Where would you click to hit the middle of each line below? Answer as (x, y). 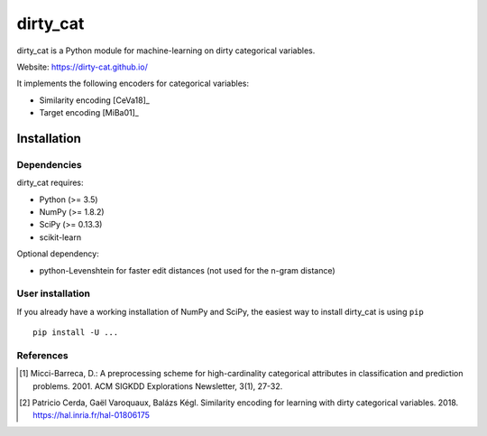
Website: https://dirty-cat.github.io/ (82, 67)
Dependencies (50, 164)
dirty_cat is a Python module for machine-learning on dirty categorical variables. (166, 51)
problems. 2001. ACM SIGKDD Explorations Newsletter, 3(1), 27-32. (158, 386)
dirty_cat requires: (51, 183)
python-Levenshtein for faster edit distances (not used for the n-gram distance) (187, 270)
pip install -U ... (76, 333)
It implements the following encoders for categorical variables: (133, 83)
